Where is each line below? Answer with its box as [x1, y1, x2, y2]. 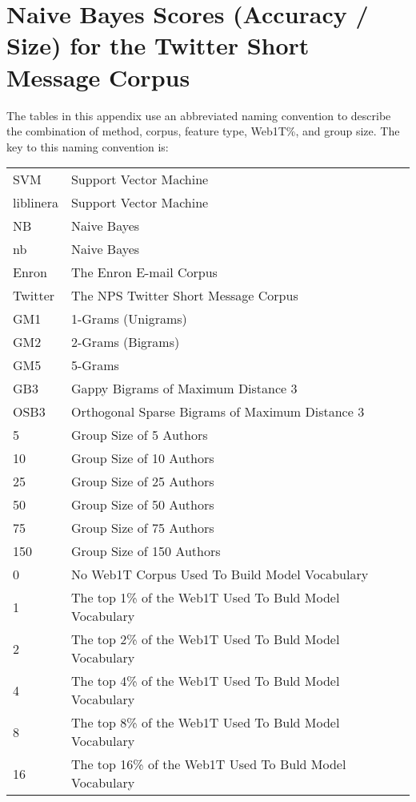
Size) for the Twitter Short [6, 29, 310, 62]
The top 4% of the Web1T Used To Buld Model [70, 671, 340, 691]
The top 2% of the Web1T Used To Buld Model [70, 630, 340, 649]
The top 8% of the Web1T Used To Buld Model [70, 713, 340, 732]
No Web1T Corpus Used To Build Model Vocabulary [70, 565, 369, 584]
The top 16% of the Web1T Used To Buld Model [70, 755, 346, 774]
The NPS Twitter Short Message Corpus [70, 286, 298, 305]
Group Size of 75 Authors [70, 518, 214, 538]
